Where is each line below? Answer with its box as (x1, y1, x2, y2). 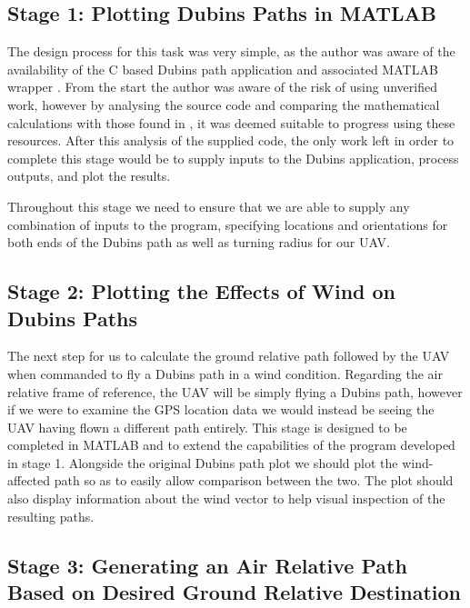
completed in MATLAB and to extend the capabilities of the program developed (7, 435, 455, 454)
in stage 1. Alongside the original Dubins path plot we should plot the (7, 453, 398, 472)
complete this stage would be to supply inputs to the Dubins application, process (7, 148, 459, 167)
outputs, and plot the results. (7, 166, 171, 185)
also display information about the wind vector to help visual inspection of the (7, 489, 445, 508)
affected (7, 471, 51, 490)
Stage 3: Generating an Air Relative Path (7, 551, 407, 579)
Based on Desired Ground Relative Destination (7, 578, 461, 606)
